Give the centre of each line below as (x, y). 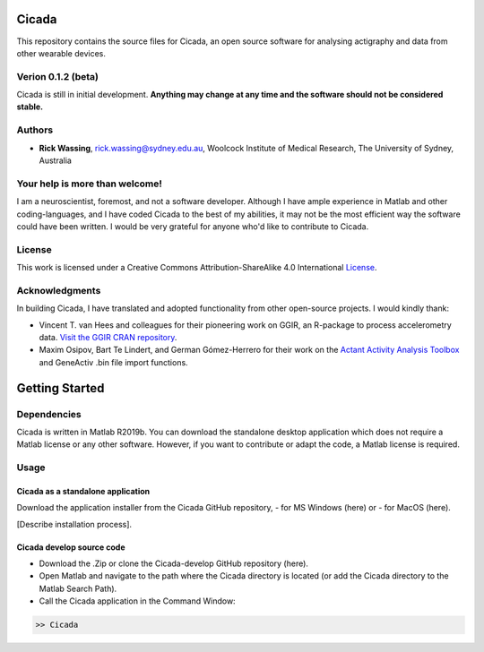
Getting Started (60, 388)
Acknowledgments (59, 290)
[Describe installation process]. (74, 524)
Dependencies (49, 414)
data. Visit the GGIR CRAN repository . (108, 337)
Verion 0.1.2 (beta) (57, 76)
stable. (30, 107)
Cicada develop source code (71, 547)
